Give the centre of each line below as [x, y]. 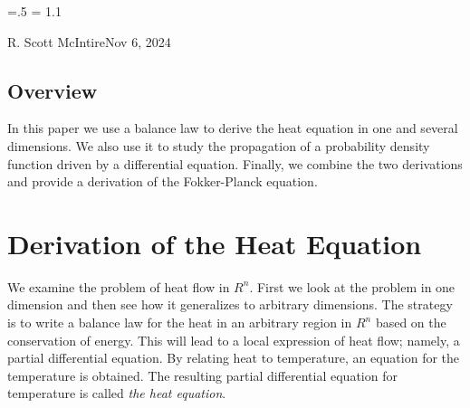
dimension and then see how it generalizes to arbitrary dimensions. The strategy [230, 304]
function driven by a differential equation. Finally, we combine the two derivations [235, 163]
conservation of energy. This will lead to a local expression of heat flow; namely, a [234, 340]
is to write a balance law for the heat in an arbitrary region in [180, 323]
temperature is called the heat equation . [117, 393]
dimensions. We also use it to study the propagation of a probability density [219, 145]
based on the [411, 323]
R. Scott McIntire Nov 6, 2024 [89, 41]
